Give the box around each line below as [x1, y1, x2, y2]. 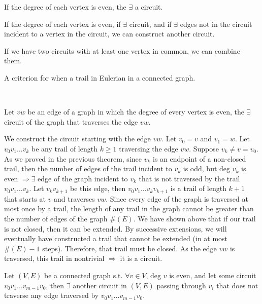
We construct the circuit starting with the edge [4, 133, 151, 144]
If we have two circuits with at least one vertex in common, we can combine [4, 45, 240, 56]
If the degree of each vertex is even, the [4, 2, 126, 12]
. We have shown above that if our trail [133, 213, 256, 223]
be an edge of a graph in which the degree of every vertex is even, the [27, 106, 244, 117]
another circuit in [73, 280, 127, 290]
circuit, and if [129, 18, 172, 29]
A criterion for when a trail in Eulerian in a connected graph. [4, 72, 195, 83]
